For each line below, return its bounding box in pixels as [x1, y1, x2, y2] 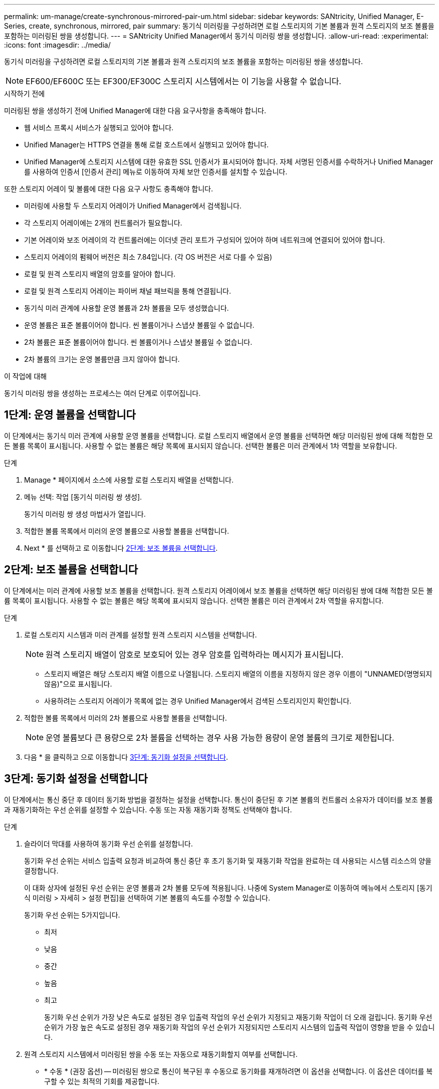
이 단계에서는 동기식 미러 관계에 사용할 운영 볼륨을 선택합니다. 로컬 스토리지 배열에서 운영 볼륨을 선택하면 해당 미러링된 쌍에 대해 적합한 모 [4, 431, 433, 440]
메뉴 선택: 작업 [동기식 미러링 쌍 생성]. [24, 492, 142, 501]
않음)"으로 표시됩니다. [44, 679, 112, 688]
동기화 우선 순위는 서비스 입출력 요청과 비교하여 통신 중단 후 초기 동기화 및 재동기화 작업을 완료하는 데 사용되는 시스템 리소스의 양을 [24, 856, 431, 865]
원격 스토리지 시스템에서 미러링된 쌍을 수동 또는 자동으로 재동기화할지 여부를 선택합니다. [24, 1049, 298, 1058]
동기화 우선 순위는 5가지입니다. [24, 910, 120, 919]
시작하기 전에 [4, 89, 45, 98]
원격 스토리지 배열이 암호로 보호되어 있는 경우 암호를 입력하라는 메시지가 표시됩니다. [46, 649, 344, 660]
